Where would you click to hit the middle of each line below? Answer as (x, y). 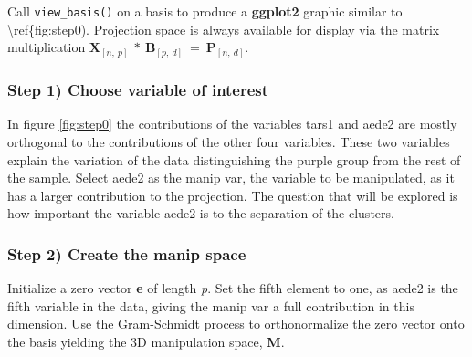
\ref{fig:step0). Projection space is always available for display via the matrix (224, 29)
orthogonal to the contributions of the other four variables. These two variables (229, 141)
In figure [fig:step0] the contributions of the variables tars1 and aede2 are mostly (232, 124)
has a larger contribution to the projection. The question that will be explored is (233, 195)
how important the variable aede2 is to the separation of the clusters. (201, 213)
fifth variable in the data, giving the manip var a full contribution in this (211, 305)
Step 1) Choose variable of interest (138, 90)
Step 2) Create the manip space (127, 253)
